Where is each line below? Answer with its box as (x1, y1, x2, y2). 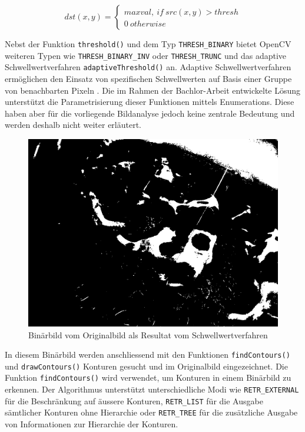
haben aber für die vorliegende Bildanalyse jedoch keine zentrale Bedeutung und (5, 107, 295, 119)
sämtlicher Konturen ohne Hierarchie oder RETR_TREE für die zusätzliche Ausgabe (5, 406, 298, 418)
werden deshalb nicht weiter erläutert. (5, 118, 142, 131)
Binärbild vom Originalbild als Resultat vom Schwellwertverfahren (28, 328, 268, 341)
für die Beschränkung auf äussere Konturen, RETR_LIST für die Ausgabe (5, 394, 263, 407)
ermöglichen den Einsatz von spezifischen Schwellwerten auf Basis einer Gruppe (5, 72, 292, 84)
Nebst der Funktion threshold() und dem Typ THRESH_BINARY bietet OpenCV (5, 38, 291, 50)
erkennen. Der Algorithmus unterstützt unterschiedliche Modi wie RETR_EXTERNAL (5, 383, 299, 395)
